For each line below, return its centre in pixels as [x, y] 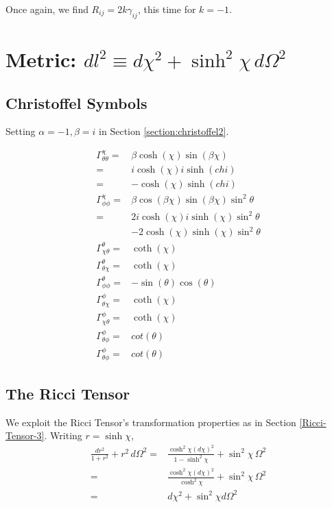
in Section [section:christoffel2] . [164, 131]
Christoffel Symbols [76, 102]
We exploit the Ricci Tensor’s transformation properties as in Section [151, 422]
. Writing [63, 435]
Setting [21, 131]
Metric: [41, 59]
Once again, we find [47, 9]
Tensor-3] [25, 435]
